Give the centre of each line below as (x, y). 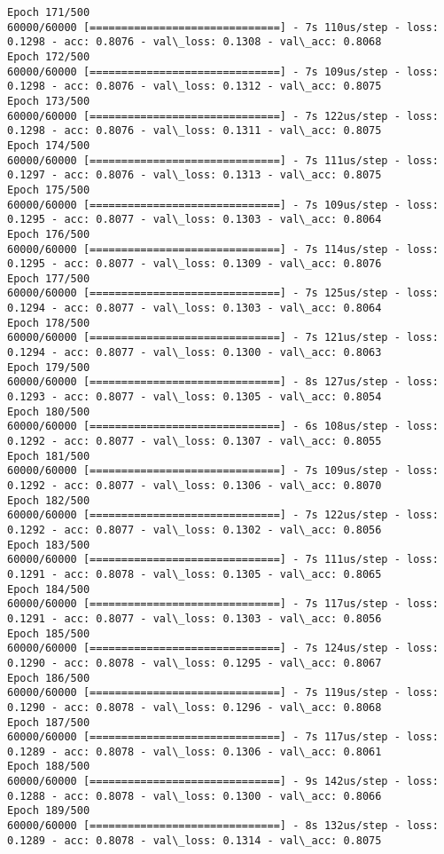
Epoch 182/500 (49, 500)
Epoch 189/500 (49, 811)
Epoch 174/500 (49, 145)
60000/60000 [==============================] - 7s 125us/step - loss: (223, 293)
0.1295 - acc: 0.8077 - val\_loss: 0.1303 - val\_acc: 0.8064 (195, 220)
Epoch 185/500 (49, 633)
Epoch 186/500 (49, 678)
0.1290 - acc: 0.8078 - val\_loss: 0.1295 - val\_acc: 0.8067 (195, 663)
